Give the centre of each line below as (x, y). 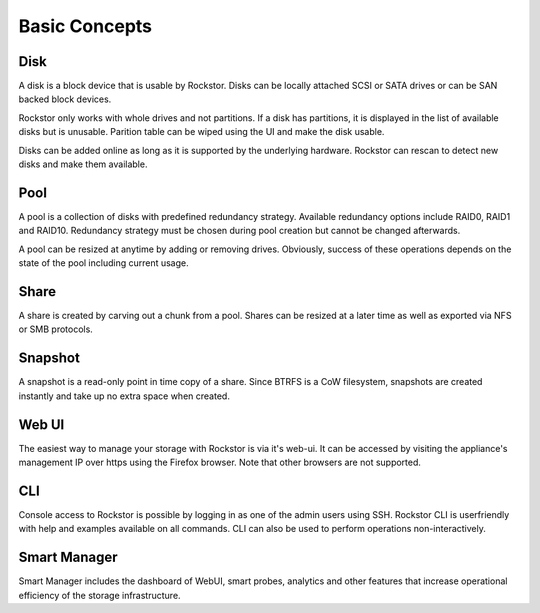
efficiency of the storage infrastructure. (99, 595)
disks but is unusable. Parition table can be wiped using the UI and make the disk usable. (201, 132)
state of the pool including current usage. (103, 263)
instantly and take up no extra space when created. (124, 396)
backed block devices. (65, 99)
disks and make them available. (83, 164)
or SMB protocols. (56, 329)
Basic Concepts (85, 26)
